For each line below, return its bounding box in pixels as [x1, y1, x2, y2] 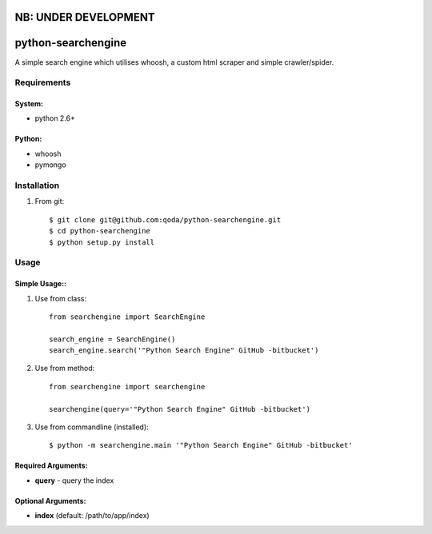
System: [14, 99, 44, 109]
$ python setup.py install [49, 237, 155, 247]
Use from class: [34, 293, 87, 303]
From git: [34, 197, 65, 206]
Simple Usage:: [14, 279, 67, 289]
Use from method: [34, 364, 95, 373]
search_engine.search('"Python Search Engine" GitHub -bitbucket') [49, 346, 319, 355]
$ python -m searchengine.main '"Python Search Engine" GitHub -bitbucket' [49, 440, 353, 450]
